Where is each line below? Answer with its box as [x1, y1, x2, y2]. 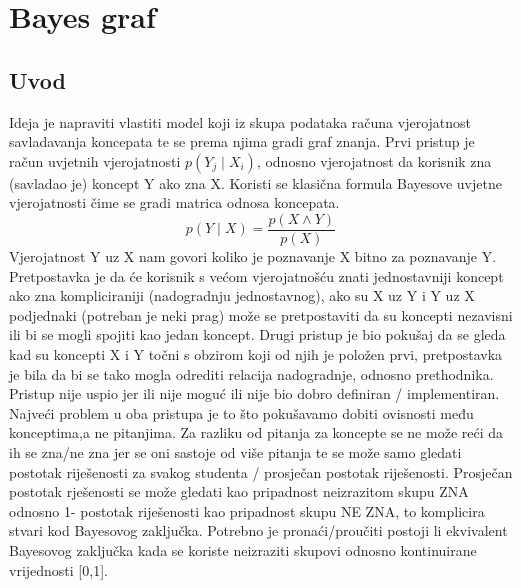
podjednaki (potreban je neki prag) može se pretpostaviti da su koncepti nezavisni [9, 304, 513, 325]
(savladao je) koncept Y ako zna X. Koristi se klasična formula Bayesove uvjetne [9, 172, 502, 193]
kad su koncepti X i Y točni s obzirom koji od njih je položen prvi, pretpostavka [9, 343, 503, 364]
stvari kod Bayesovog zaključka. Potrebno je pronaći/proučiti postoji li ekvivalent [9, 520, 508, 541]
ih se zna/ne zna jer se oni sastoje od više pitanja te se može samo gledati [9, 441, 462, 462]
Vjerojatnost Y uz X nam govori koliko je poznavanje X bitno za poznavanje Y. [9, 246, 497, 267]
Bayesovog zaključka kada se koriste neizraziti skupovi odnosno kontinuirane [9, 539, 477, 560]
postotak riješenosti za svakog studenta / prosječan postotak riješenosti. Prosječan [9, 461, 513, 482]
